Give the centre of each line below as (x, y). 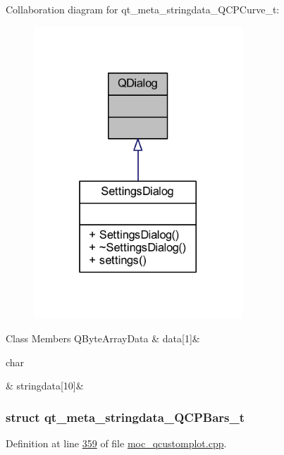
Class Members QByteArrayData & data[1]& (103, 338)
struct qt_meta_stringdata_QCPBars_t (125, 417)
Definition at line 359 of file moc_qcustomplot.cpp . (116, 443)
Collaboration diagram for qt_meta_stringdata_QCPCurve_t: (143, 9)
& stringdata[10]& (45, 386)
